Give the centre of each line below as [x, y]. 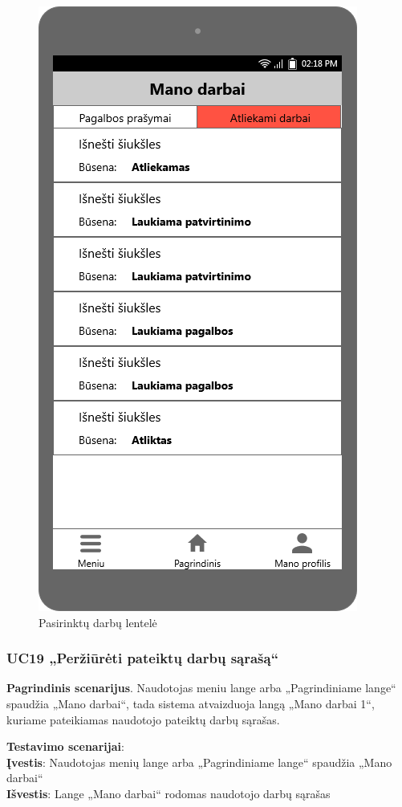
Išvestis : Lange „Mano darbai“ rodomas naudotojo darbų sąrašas [169, 793]
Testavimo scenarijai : [65, 746]
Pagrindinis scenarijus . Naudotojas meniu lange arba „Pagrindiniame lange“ [201, 688]
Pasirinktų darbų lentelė [98, 622]
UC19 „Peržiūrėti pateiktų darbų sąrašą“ [143, 658]
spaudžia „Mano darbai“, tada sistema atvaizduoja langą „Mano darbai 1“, [191, 703]
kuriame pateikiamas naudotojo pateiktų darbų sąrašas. [143, 719]
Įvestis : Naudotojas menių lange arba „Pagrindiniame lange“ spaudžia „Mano [199, 762]
